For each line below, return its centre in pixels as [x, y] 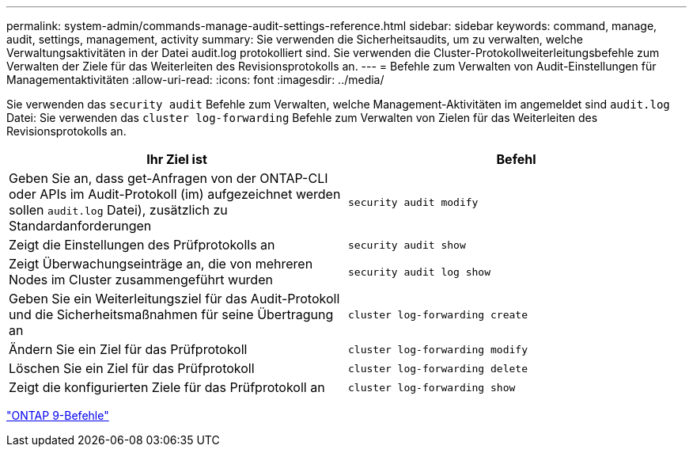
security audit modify [413, 202]
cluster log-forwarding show [432, 387]
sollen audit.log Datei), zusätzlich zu [118, 210]
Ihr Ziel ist [177, 159]
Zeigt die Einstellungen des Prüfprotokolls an [142, 245]
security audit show [407, 245]
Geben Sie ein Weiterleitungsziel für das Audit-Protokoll [174, 299]
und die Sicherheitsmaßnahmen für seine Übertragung [171, 314]
